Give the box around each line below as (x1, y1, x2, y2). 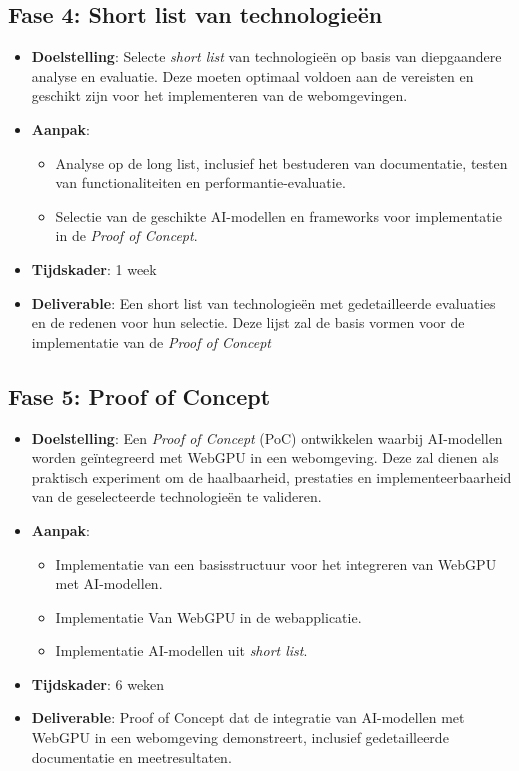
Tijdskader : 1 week (31, 258, 157, 279)
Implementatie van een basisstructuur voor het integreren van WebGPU (55, 553, 497, 574)
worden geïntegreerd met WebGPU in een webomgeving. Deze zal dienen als (31, 447, 499, 468)
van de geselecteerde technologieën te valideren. (31, 486, 322, 507)
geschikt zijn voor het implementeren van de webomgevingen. (31, 85, 408, 106)
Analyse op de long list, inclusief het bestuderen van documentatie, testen (55, 152, 508, 173)
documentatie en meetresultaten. (31, 746, 232, 767)
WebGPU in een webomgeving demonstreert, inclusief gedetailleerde (31, 727, 449, 748)
